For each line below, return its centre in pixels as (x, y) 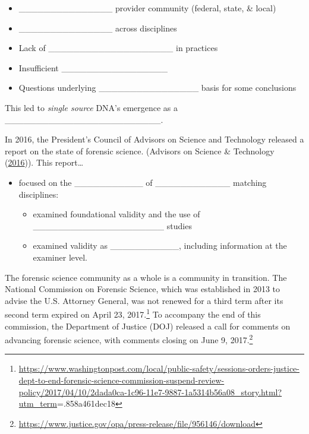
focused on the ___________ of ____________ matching (143, 182)
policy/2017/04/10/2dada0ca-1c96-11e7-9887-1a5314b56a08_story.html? (150, 392)
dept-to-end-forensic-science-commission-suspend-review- (122, 380)
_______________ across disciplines (98, 28)
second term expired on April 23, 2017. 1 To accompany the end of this (133, 313)
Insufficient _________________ (93, 67)
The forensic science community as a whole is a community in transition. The (146, 277)
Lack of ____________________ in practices (118, 48)
